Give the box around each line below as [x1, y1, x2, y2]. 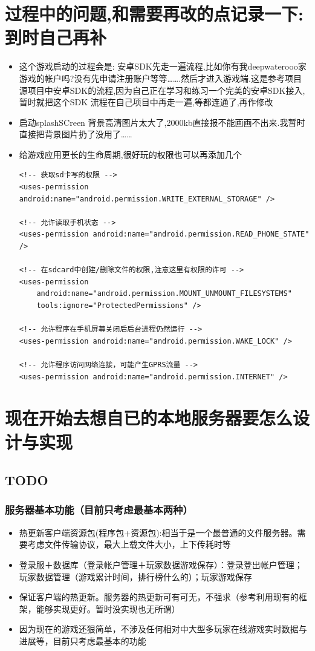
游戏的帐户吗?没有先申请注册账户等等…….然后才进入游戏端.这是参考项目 [19, 71, 302, 84]
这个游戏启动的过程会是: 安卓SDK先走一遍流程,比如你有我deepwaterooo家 [19, 60, 307, 73]
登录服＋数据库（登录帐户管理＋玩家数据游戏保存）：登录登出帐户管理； [19, 558, 303, 571]
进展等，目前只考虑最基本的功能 [19, 634, 146, 647]
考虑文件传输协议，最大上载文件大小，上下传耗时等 [27, 538, 231, 551]
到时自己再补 [5, 25, 107, 50]
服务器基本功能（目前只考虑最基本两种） [5, 502, 193, 517]
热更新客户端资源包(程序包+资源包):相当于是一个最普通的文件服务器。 [19, 526, 297, 538]
